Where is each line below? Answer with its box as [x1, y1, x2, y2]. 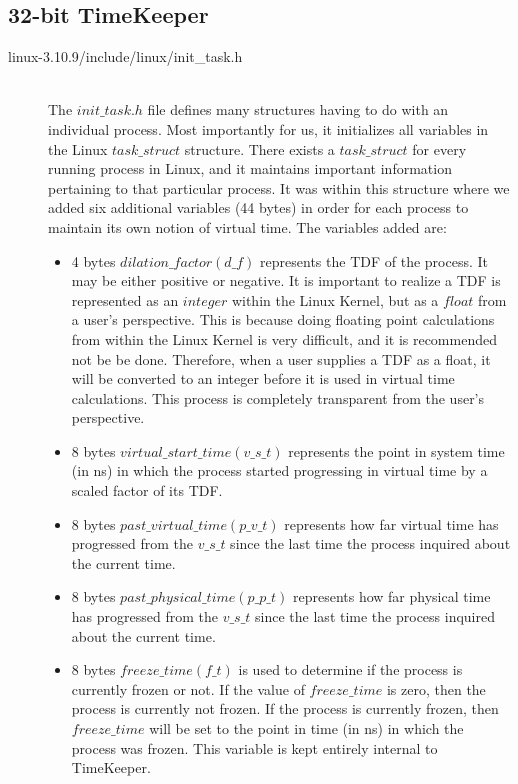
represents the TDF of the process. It [260, 250, 488, 271]
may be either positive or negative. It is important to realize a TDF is [71, 270, 501, 291]
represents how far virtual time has [284, 513, 499, 534]
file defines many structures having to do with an [147, 99, 449, 120]
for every [412, 138, 467, 159]
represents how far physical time [292, 586, 491, 607]
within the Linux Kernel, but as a [231, 289, 439, 310]
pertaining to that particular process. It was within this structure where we [48, 177, 510, 198]
